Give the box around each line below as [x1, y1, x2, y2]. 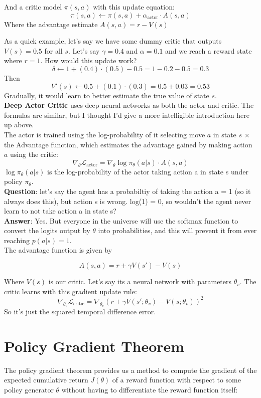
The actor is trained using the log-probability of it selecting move [4, 129, 205, 139]
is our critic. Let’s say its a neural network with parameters [48, 276, 232, 287]
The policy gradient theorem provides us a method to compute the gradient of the [4, 364, 257, 375]
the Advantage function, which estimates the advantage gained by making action [4, 139, 252, 149]
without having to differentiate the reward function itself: [61, 384, 238, 394]
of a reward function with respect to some [112, 374, 241, 385]
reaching [4, 235, 30, 245]
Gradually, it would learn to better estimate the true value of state [4, 90, 209, 100]
